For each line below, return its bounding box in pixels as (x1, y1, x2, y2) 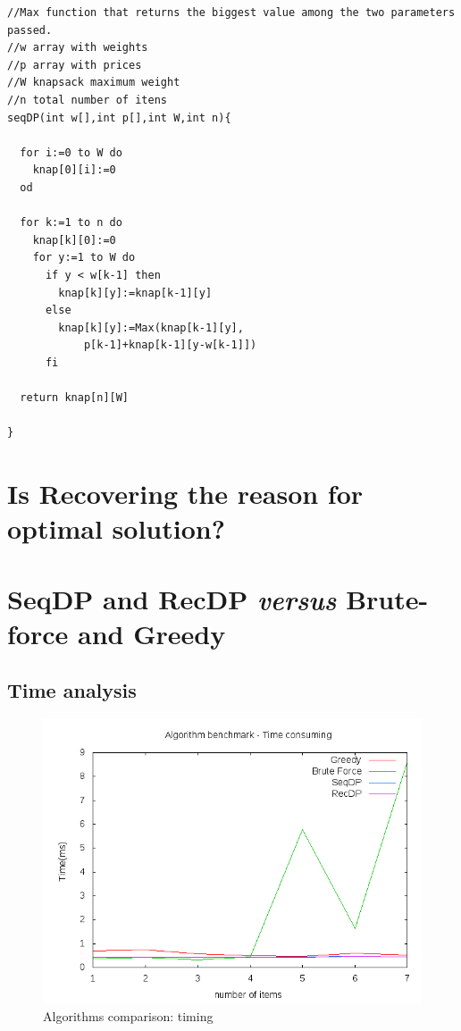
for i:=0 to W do (20, 146, 122, 159)
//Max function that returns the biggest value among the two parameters (7, 6, 456, 19)
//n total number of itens (7, 93, 167, 106)
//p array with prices (7, 58, 142, 71)
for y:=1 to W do (32, 251, 136, 264)
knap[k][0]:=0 (32, 233, 116, 247)
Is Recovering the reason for (7, 475, 364, 512)
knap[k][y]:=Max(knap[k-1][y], (58, 321, 244, 334)
